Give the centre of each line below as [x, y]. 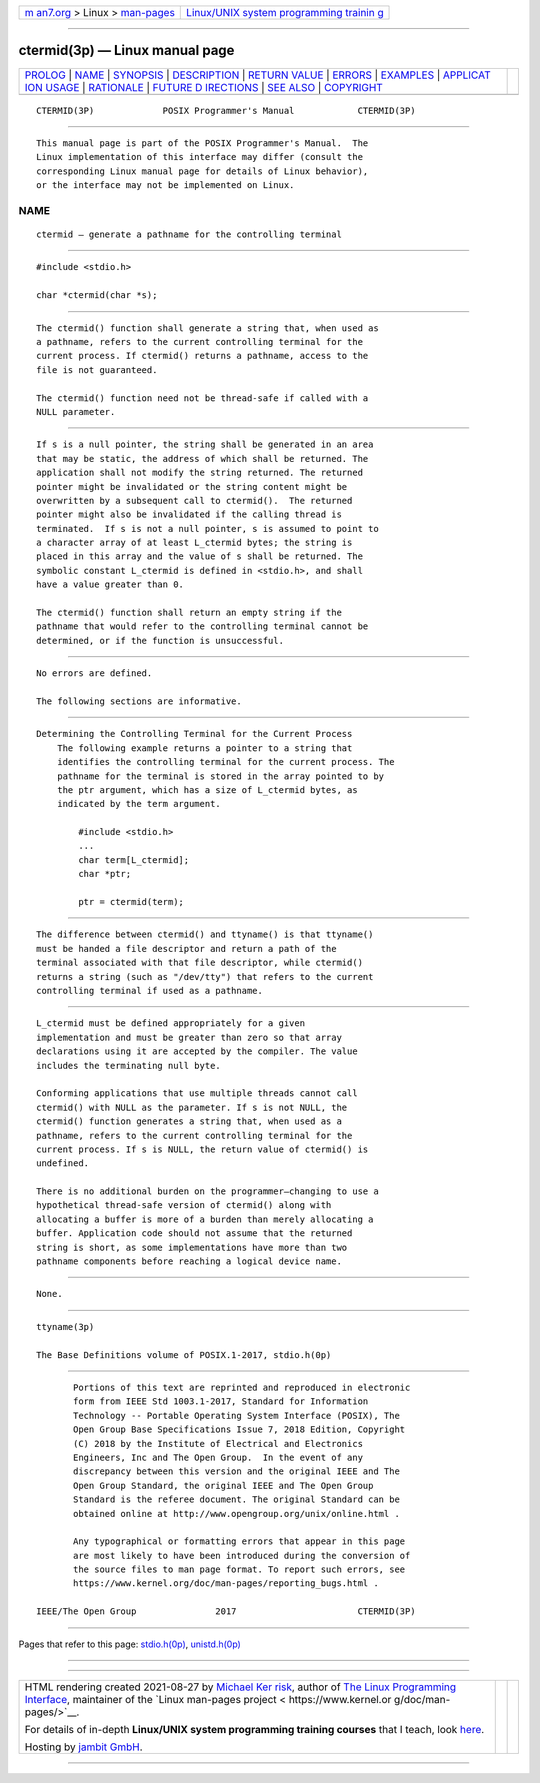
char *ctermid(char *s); [97, 295]
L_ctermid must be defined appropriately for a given [170, 1023]
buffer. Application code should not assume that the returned [194, 1233]
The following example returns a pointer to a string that [204, 748]
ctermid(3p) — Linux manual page [126, 50]
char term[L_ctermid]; [134, 859]
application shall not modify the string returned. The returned [200, 473]
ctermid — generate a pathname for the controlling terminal [189, 234]
